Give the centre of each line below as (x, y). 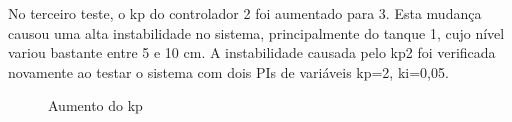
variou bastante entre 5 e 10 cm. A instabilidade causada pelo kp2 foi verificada (252, 52)
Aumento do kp (95, 105)
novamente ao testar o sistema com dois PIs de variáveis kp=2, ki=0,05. (228, 71)
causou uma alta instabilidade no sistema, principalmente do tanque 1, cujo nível (256, 32)
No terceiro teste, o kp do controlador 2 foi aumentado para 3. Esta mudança (245, 13)
